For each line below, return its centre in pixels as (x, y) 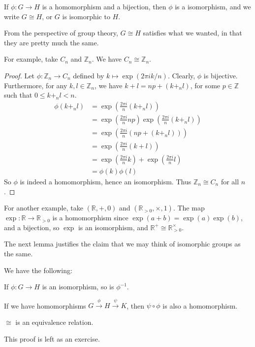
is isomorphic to (86, 16)
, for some (205, 85)
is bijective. (221, 75)
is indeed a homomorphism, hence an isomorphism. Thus (106, 181)
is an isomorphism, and (113, 227)
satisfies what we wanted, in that (192, 33)
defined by (89, 75)
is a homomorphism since (90, 218)
